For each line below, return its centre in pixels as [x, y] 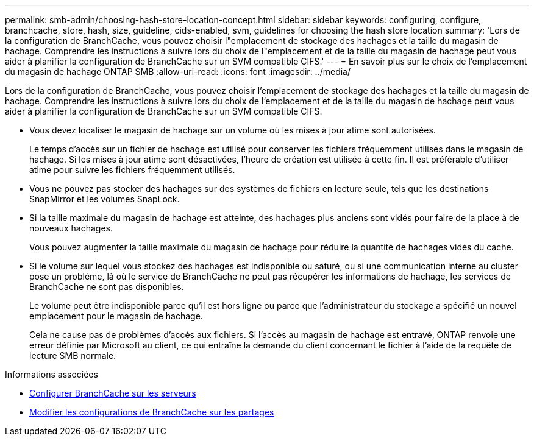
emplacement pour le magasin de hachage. [116, 316]
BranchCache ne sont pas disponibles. [107, 287]
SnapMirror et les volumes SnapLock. [105, 199]
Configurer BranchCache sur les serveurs [113, 393]
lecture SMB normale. [73, 355]
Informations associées [52, 374]
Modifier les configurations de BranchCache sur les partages [152, 412]
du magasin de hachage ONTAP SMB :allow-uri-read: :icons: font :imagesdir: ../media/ [178, 72]
